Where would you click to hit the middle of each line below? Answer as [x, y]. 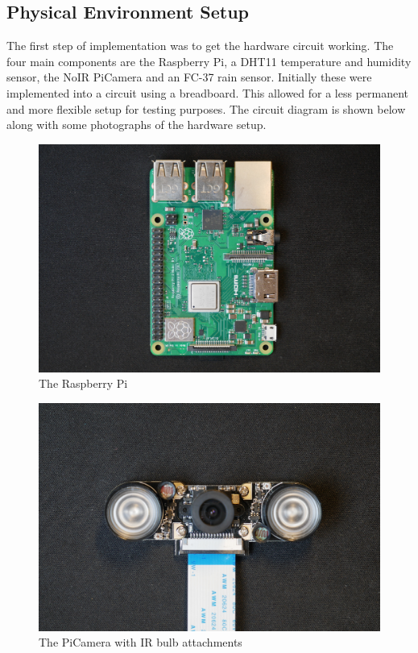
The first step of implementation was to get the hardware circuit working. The [200, 46]
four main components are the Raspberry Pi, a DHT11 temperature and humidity [209, 61]
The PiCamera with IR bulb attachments [141, 642]
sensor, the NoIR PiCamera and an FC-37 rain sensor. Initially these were [189, 77]
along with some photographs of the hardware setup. [137, 125]
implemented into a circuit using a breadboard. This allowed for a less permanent [208, 92]
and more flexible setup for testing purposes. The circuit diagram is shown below [206, 108]
